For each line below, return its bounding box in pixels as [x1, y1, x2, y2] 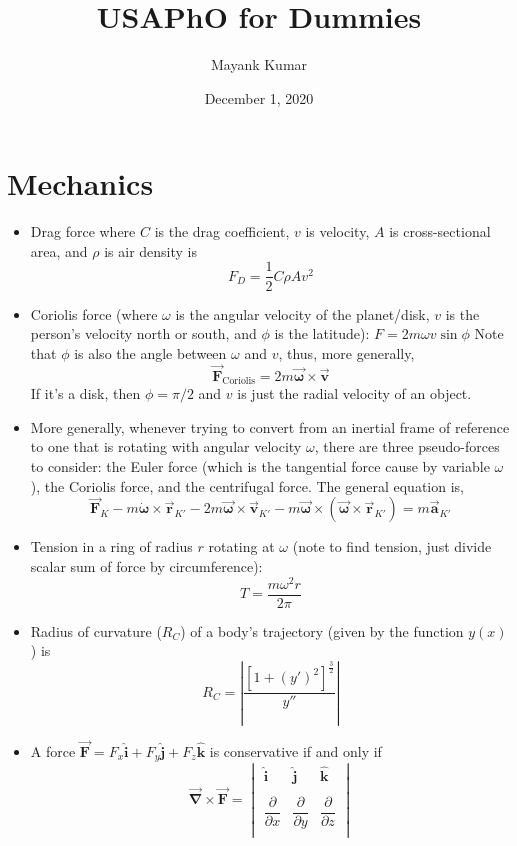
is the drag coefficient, [154, 221, 290, 242]
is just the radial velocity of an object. [237, 383, 472, 404]
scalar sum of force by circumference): [30, 556, 263, 577]
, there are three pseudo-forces [314, 436, 500, 457]
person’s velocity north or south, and [30, 323, 257, 344]
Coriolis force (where [30, 303, 158, 324]
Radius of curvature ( [30, 620, 162, 641]
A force [30, 740, 76, 761]
